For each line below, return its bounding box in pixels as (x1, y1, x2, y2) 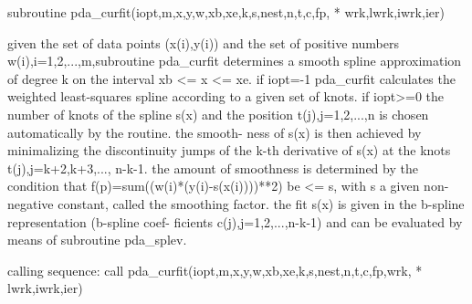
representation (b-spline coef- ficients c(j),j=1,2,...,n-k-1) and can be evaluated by (7, 212, 463, 231)
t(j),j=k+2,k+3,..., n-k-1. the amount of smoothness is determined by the (7, 158, 418, 177)
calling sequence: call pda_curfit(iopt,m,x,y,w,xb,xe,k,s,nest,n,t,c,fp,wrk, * (7, 260, 423, 279)
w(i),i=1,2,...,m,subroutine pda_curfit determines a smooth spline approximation (7, 51, 462, 70)
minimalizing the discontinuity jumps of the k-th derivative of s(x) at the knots (7, 141, 451, 160)
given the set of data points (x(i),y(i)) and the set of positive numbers (7, 33, 399, 52)
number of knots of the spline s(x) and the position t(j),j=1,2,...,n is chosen (7, 104, 429, 123)
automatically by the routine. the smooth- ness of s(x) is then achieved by (7, 122, 422, 142)
